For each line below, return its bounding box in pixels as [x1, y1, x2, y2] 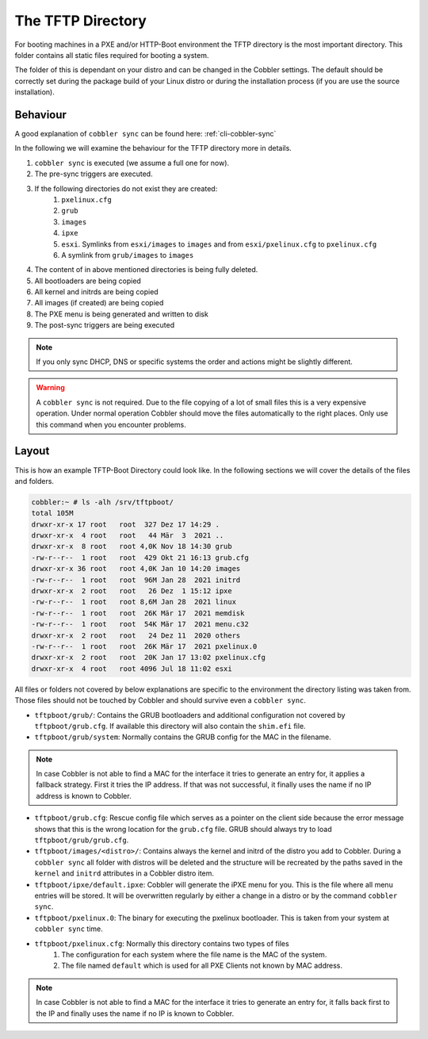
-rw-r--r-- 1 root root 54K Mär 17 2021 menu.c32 [31, 619, 249, 629]
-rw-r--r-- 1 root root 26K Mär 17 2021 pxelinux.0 [31, 642, 258, 650]
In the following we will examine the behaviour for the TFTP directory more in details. [14, 144, 292, 153]
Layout [14, 444, 50, 458]
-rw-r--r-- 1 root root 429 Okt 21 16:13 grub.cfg [31, 553, 249, 562]
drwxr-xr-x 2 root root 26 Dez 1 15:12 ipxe [31, 587, 233, 596]
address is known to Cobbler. [36, 791, 132, 800]
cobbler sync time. [34, 924, 103, 934]
